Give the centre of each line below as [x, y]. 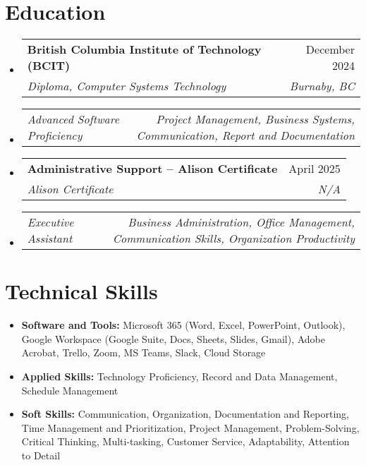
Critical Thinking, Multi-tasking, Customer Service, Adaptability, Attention [185, 441]
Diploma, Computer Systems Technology [127, 86]
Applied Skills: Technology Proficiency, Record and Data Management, [179, 376]
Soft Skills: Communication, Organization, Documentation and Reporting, [185, 414]
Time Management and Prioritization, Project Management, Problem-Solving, [190, 427]
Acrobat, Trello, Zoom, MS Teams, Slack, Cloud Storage [144, 352]
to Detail [41, 455]
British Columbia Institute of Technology [144, 49]
